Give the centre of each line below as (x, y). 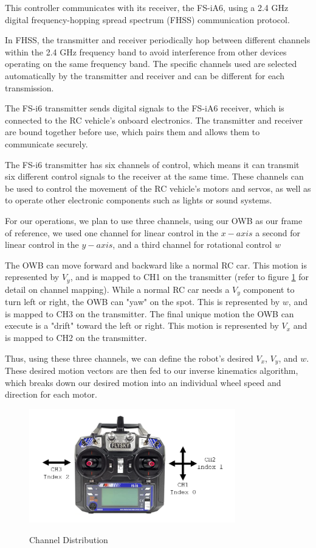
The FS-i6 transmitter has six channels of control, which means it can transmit (152, 164)
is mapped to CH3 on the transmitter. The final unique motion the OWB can (149, 313)
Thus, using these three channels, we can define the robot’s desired (129, 358)
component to (269, 289)
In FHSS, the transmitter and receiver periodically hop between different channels (158, 40)
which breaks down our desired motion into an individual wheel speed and (143, 382)
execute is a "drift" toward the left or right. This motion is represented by (142, 325)
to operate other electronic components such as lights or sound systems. (139, 200)
